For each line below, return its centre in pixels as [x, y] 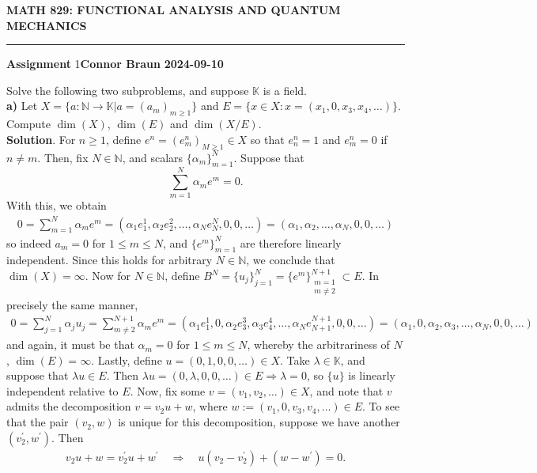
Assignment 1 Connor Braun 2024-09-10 [115, 64]
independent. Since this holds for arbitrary [110, 260]
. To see [381, 406]
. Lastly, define [127, 359]
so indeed [29, 242]
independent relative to [62, 390]
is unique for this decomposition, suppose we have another [259, 422]
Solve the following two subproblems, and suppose [128, 90]
